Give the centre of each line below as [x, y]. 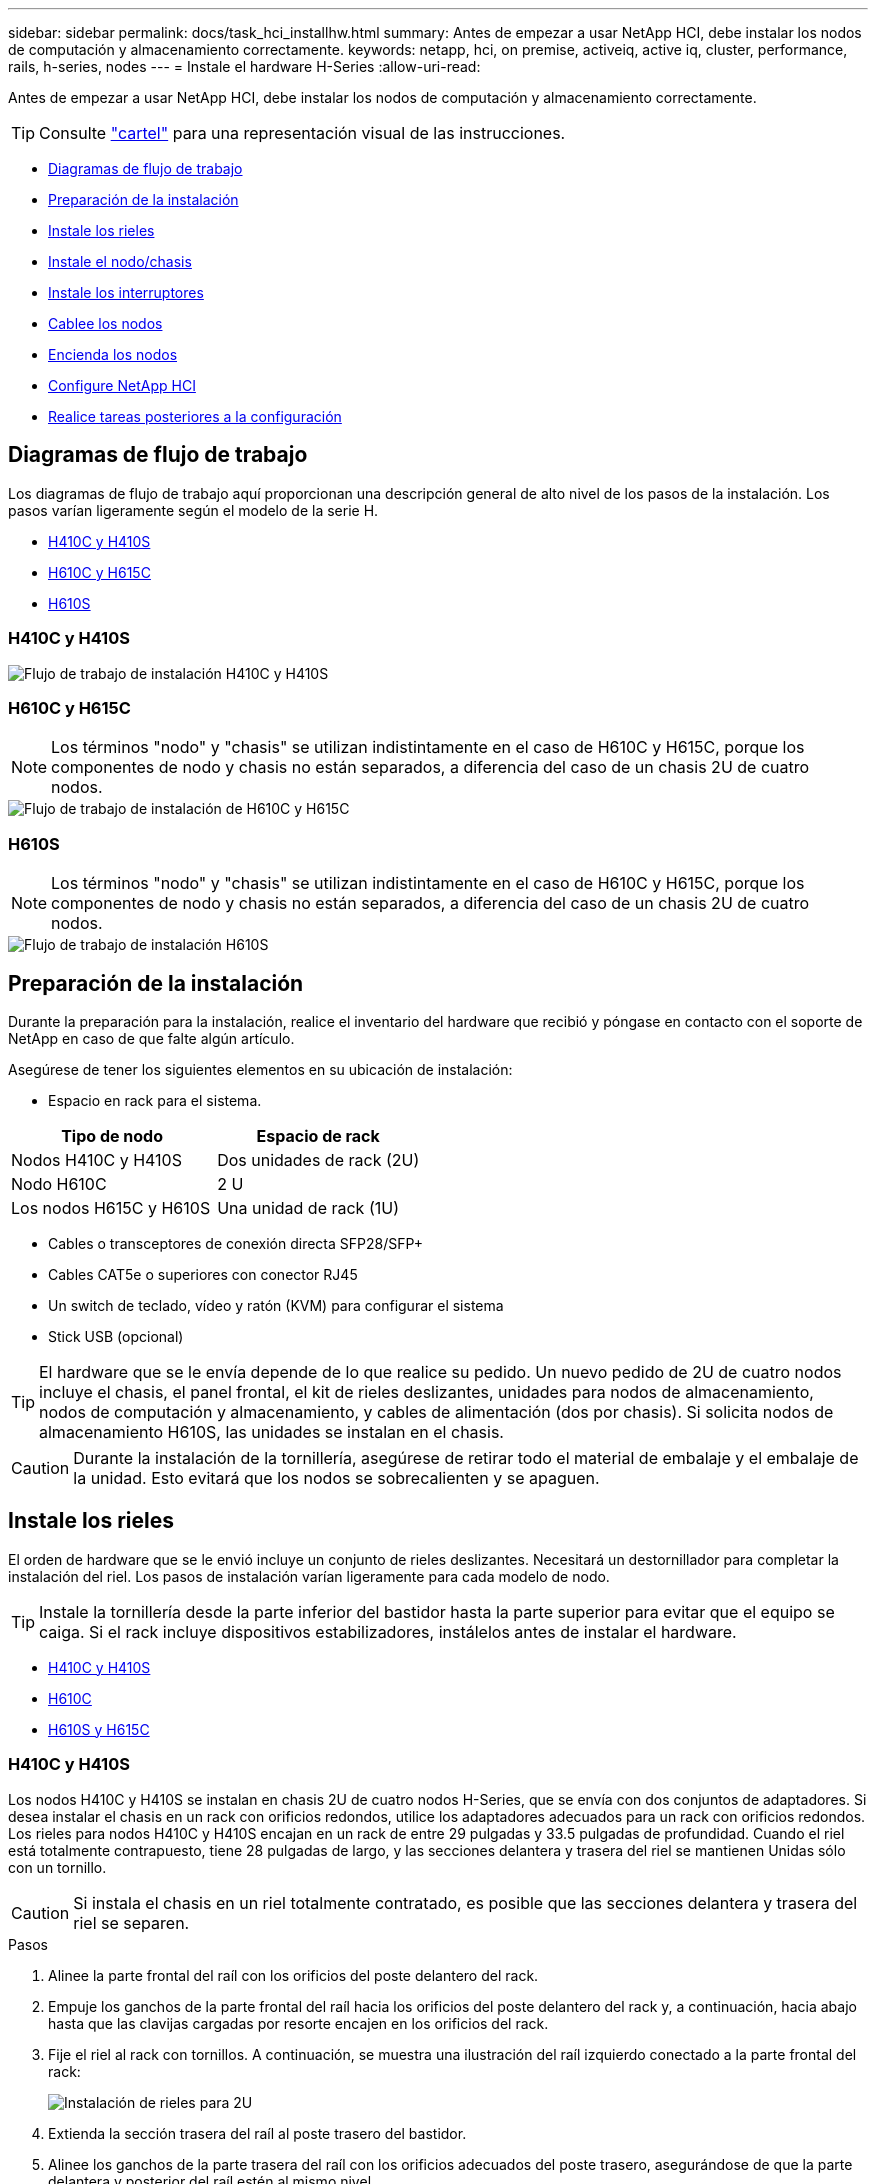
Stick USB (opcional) [116, 1336]
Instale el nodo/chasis [120, 261]
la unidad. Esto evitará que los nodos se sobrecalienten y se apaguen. [336, 1477]
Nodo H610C [59, 1183]
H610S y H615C [99, 1729]
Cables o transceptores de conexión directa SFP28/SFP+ [236, 1243]
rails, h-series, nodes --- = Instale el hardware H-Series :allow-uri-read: [244, 66]
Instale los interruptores [126, 292]
